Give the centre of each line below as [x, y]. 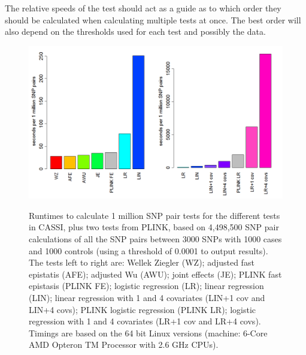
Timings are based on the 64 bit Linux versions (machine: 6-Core [148, 333]
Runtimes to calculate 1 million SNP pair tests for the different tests [154, 215]
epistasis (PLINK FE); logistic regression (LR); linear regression [146, 286]
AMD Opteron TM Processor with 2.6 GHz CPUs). [124, 345]
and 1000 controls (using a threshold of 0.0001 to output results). [149, 250]
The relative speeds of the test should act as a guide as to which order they [143, 8]
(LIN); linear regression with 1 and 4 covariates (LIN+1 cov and [147, 297]
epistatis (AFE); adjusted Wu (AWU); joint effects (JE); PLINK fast [155, 274]
